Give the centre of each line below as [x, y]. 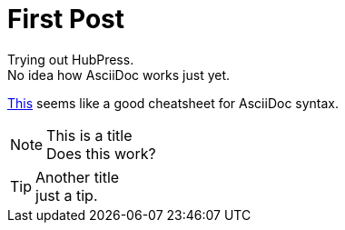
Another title [78, 177]
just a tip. [67, 195]
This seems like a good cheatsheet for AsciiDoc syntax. [173, 103]
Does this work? [101, 153]
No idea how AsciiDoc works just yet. [119, 75]
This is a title [89, 135]
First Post [66, 19]
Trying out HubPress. [71, 59]
